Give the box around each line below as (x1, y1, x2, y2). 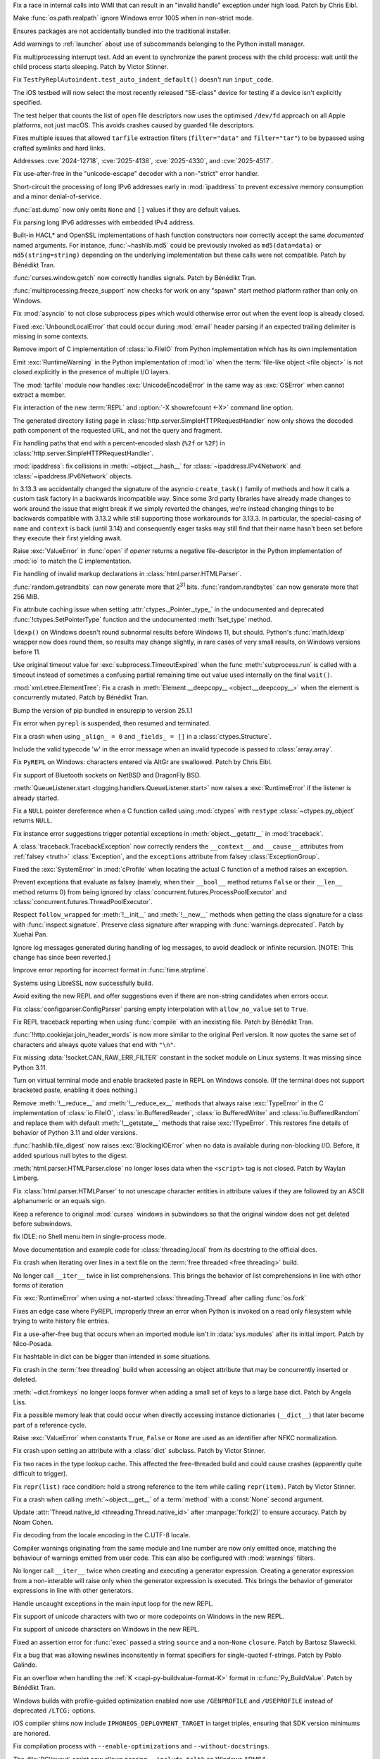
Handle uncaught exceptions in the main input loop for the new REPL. (13, 1599, 214, 1608)
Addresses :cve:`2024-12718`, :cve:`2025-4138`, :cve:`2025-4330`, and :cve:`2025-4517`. (13, 157, 274, 165)
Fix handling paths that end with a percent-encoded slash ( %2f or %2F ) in (13, 439, 225, 447)
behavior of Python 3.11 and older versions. (13, 1128, 138, 1136)
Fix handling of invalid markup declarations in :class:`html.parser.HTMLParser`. (13, 570, 242, 578)
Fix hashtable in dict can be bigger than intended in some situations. (13, 1352, 211, 1361)
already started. (13, 794, 59, 802)
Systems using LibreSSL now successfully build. (13, 979, 153, 987)
